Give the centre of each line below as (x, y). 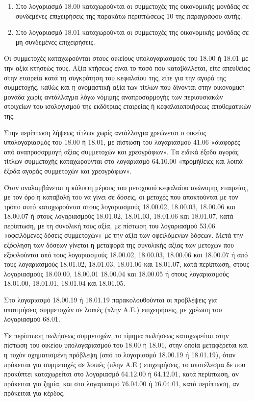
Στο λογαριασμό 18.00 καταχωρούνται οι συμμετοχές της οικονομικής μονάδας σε (132, 6)
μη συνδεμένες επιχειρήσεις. (55, 41)
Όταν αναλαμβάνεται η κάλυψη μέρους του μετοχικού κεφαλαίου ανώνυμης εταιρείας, (126, 187)
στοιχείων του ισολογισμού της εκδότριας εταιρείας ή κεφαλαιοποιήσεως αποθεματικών (127, 106)
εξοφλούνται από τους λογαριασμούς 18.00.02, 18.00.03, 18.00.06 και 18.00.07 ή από (126, 254)
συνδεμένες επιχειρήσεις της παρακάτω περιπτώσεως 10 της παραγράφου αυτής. (129, 15)
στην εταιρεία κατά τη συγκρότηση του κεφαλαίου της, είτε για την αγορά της (115, 77)
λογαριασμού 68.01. (32, 319)
